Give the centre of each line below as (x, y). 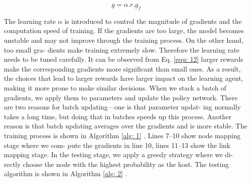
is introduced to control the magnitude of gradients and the (153, 21)
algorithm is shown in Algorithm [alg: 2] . (66, 173)
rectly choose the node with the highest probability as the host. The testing (117, 164)
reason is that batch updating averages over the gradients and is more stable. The (126, 126)
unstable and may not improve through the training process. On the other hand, (124, 40)
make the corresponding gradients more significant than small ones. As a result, (122, 68)
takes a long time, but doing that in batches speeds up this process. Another (118, 116)
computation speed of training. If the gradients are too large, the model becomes (124, 30)
